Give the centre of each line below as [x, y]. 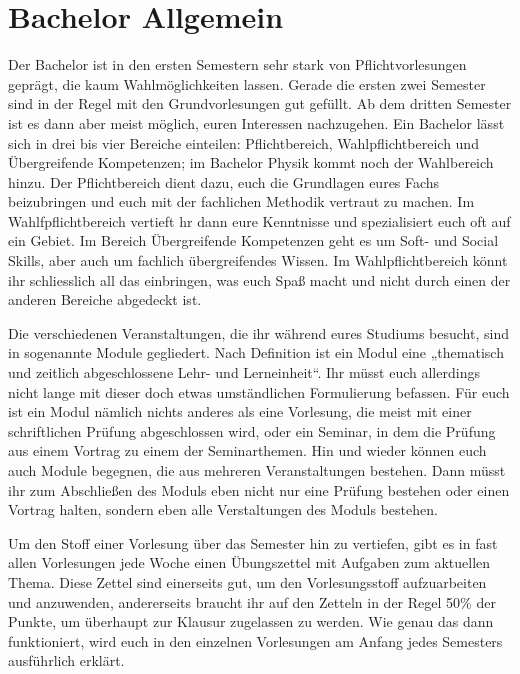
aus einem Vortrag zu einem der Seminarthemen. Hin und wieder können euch [247, 450]
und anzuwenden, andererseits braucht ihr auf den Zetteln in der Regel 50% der [252, 601]
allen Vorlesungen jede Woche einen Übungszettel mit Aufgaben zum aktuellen [249, 562]
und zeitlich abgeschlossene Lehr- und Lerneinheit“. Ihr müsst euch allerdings [244, 372]
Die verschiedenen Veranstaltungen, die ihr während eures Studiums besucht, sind [258, 332]
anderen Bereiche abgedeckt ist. [105, 299]
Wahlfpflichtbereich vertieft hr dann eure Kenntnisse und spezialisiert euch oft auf [259, 220]
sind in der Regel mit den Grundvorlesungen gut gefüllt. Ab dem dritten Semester [260, 103]
